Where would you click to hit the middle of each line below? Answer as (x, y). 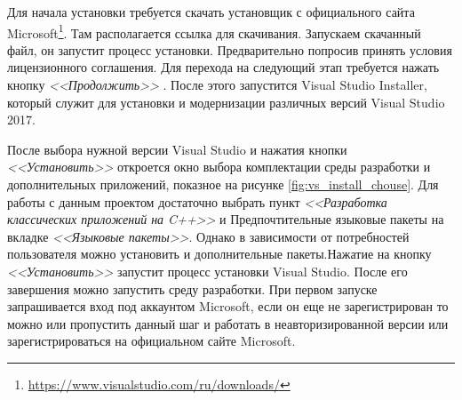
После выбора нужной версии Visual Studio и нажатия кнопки (177, 149)
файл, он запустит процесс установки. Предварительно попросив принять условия (230, 49)
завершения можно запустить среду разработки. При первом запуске (192, 288)
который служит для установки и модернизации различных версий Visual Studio (226, 102)
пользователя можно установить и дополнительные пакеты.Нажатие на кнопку (219, 254)
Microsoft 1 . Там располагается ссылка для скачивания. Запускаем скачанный (214, 31)
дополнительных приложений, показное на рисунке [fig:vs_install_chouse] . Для (223, 184)
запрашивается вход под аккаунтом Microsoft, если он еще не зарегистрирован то (228, 306)
